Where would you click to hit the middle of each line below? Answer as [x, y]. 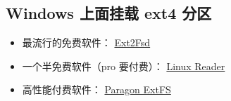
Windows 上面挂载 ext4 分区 [109, 13]
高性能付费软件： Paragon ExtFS [96, 89]
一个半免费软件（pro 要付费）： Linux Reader [124, 66]
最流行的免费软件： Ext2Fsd [86, 42]
